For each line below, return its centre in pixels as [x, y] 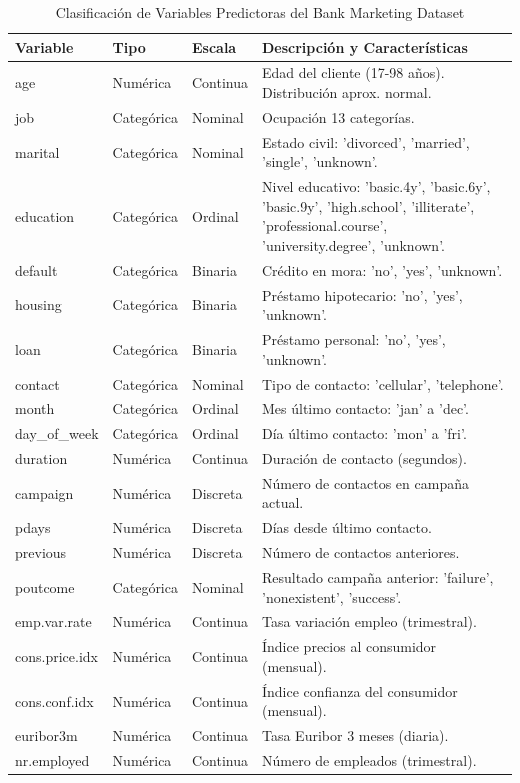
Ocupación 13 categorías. [338, 116]
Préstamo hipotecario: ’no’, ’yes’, [362, 294]
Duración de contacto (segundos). [364, 458]
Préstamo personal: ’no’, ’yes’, [354, 339]
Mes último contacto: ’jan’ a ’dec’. [365, 408]
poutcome [45, 586]
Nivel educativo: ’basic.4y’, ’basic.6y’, [376, 186]
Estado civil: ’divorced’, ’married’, [366, 141]
